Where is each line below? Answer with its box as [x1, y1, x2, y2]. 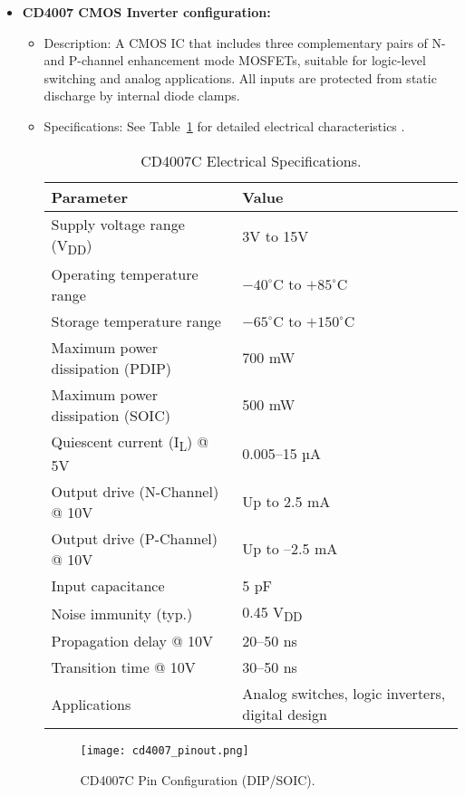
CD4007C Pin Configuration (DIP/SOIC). [80, 770, 315, 789]
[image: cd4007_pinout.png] [80, 744, 249, 758]
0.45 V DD [242, 600, 303, 626]
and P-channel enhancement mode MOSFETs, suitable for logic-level [44, 51, 426, 70]
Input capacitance [51, 574, 165, 596]
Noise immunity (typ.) [51, 602, 193, 624]
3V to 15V [242, 225, 309, 246]
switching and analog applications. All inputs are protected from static [44, 68, 437, 87]
